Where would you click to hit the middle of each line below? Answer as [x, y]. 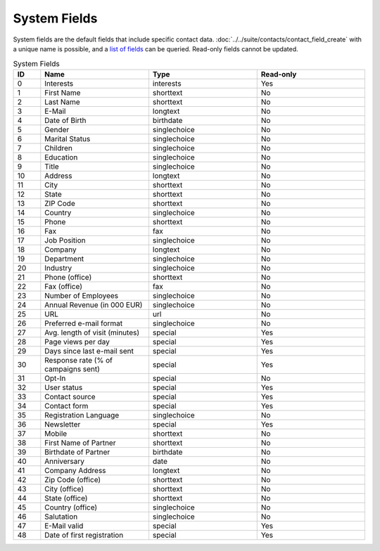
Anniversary [64, 461]
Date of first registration [84, 535]
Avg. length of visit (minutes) [92, 332]
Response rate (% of [78, 360]
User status [64, 387]
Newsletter [63, 424]
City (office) [64, 488]
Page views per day [77, 342]
